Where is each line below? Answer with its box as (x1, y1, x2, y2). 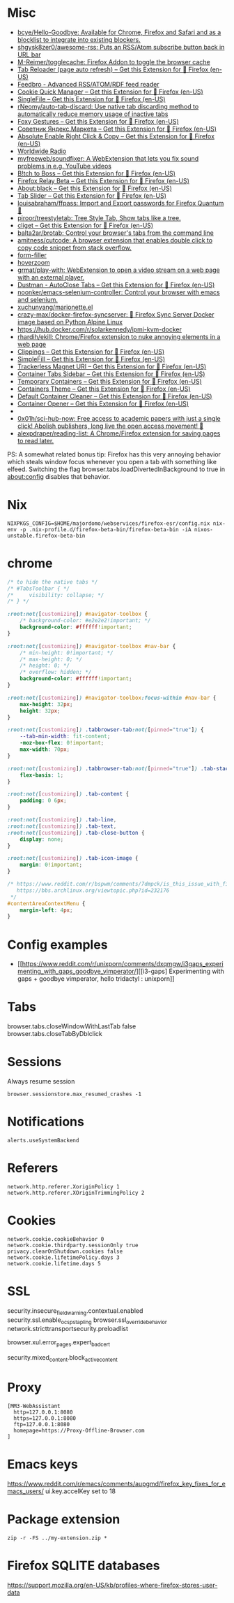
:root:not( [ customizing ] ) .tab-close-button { (7, 829, 145, 836)
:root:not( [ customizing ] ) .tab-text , (7, 823, 117, 830)
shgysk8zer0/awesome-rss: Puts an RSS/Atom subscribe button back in (17, 43, 225, 51)
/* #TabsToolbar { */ (7, 585, 70, 592)
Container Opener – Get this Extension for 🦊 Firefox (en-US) (17, 399, 189, 408)
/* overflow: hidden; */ (19, 669, 92, 676)
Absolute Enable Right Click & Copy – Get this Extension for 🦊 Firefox (17, 131, 214, 141)
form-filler (17, 250, 47, 259)
